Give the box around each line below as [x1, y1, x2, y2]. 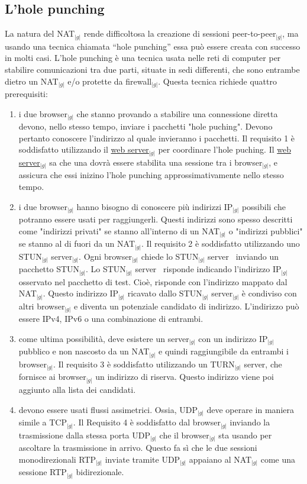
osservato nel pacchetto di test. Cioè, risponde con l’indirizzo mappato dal [18, 275, 287, 288]
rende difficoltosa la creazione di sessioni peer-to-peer [83, 27, 276, 40]
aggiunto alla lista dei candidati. [18, 383, 136, 395]
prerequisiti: [5, 88, 48, 100]
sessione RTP [18, 466, 67, 478]
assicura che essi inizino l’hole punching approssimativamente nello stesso [18, 169, 284, 181]
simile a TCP [18, 416, 67, 428]
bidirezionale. [76, 466, 124, 478]
